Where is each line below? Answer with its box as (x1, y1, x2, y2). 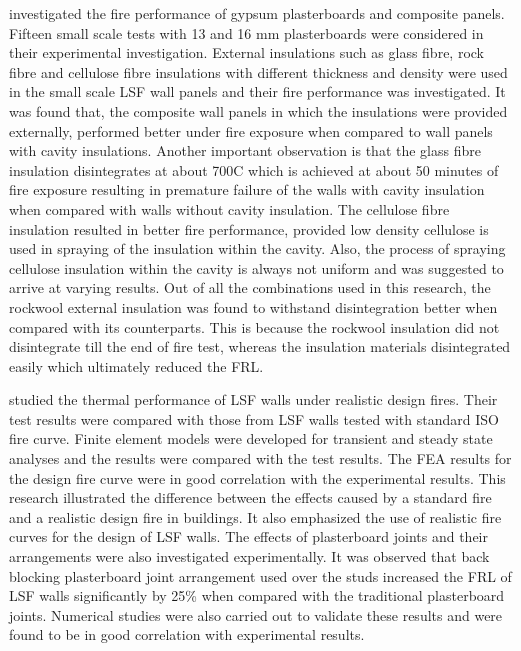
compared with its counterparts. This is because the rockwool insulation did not (9, 316, 500, 337)
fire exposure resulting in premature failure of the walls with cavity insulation (9, 179, 485, 200)
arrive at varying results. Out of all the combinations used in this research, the (9, 277, 491, 298)
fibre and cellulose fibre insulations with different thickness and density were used (9, 61, 508, 82)
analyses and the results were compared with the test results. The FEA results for (9, 448, 512, 469)
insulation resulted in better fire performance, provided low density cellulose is (9, 218, 489, 239)
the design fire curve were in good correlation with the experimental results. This (9, 467, 506, 488)
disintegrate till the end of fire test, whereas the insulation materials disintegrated (9, 336, 511, 357)
